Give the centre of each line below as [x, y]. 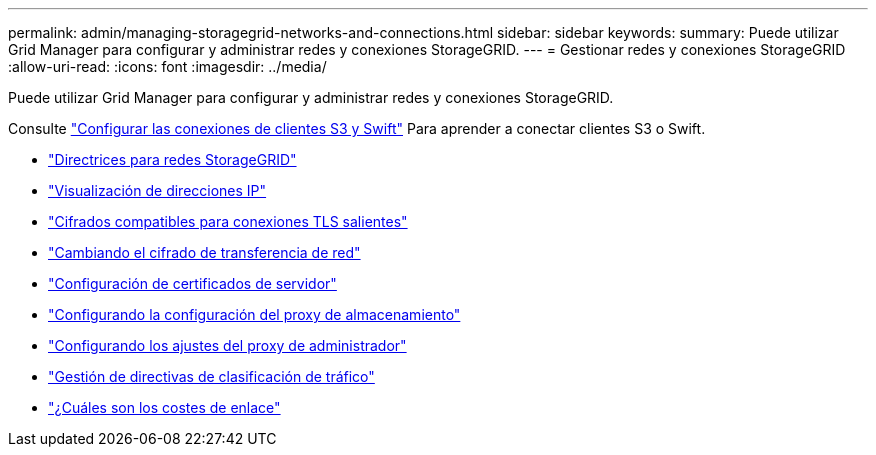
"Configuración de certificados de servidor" [192, 283]
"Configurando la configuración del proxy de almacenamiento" [254, 314]
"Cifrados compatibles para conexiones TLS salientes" [228, 221]
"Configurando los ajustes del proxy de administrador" [227, 345]
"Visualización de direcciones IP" [157, 190]
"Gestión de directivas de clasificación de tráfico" [211, 376]
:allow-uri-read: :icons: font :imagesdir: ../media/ [167, 66]
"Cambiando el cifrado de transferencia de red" [204, 252]
